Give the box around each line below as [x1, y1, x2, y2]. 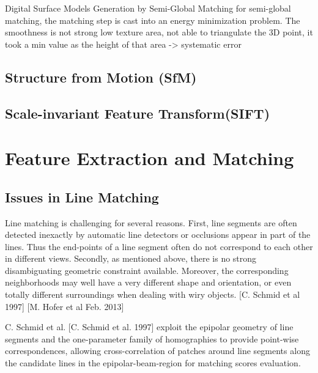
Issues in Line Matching [5, 187, 159, 206]
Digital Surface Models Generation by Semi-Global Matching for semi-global [5, 2, 291, 14]
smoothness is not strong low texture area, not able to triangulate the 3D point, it [5, 26, 313, 39]
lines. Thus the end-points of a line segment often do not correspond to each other [5, 240, 313, 253]
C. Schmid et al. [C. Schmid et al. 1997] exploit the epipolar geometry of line [5, 320, 294, 333]
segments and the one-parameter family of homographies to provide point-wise [5, 332, 299, 345]
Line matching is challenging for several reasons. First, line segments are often [5, 216, 297, 229]
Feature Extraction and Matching [5, 146, 294, 171]
